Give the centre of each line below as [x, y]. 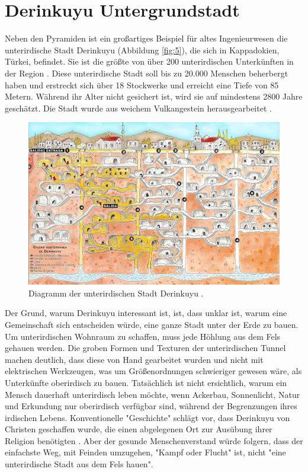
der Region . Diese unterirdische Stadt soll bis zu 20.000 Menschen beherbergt [147, 73]
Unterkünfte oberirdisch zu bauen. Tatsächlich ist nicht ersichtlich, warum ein [146, 382]
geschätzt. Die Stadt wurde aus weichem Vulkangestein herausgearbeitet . [138, 108]
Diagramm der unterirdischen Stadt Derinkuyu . [116, 293]
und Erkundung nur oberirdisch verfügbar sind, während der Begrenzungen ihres [151, 406]
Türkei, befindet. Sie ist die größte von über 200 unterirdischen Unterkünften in [149, 61]
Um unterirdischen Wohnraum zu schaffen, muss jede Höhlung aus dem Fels [143, 336]
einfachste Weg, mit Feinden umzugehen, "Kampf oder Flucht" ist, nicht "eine [145, 452]
